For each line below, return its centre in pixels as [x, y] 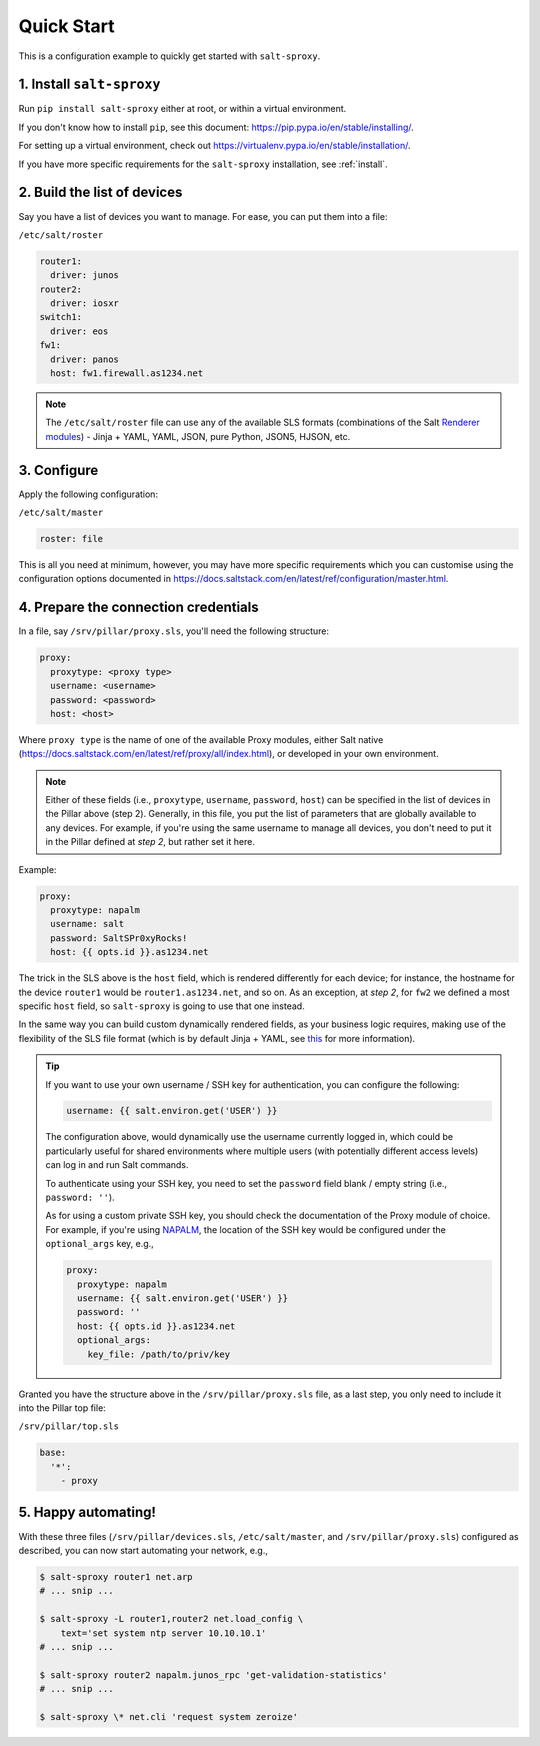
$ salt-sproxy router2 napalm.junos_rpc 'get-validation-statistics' [213, 1674]
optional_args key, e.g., [99, 1244]
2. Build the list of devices [100, 192]
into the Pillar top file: [62, 1407]
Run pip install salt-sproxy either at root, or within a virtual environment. [182, 109]
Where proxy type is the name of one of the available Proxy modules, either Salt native [201, 739]
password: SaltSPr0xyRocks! [119, 938]
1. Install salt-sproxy [89, 84]
